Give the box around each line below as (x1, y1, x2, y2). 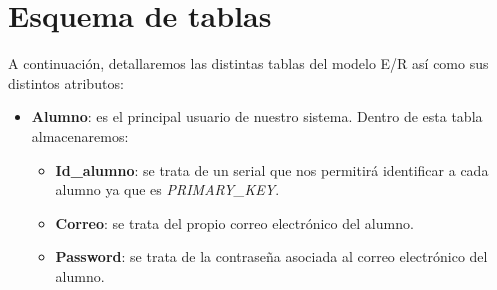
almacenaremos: (31, 125, 129, 146)
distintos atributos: (8, 72, 124, 93)
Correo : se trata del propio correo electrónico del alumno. (55, 212, 414, 233)
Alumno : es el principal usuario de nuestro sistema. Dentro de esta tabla (31, 106, 483, 127)
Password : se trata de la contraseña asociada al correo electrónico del (55, 246, 488, 267)
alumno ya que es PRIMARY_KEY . (55, 179, 280, 200)
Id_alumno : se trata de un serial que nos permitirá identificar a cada (55, 159, 489, 180)
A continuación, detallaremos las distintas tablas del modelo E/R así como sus (8, 53, 489, 74)
